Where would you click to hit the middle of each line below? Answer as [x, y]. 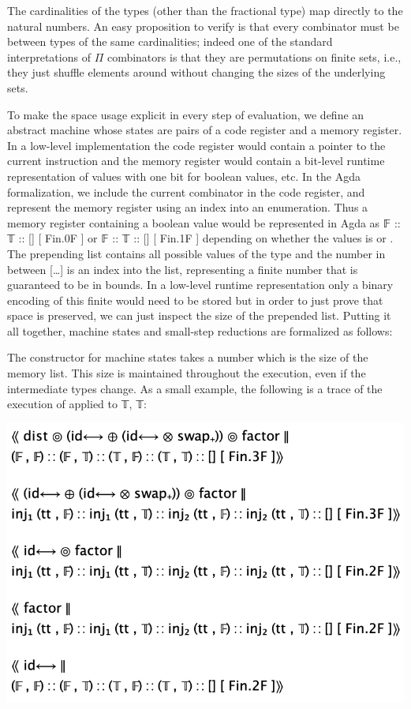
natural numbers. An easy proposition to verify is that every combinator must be [203, 26]
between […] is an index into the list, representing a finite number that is [183, 269]
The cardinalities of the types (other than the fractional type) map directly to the [205, 10]
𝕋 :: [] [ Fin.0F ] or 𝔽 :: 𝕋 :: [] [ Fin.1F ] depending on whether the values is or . [200, 238]
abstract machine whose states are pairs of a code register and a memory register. [205, 130]
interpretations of [49, 56]
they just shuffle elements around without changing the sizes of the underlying [196, 72]
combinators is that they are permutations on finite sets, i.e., [254, 56]
